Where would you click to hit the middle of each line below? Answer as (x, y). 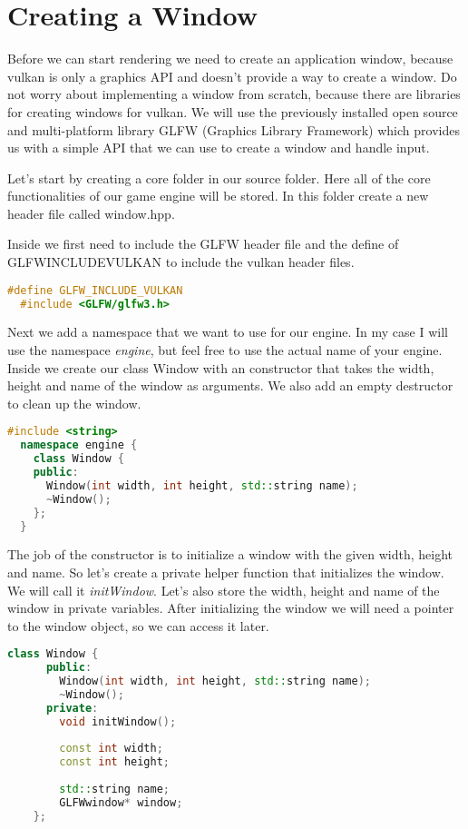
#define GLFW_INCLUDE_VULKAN (95, 290)
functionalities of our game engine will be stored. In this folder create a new (218, 196)
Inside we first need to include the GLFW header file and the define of (203, 244)
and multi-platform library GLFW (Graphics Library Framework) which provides (234, 129)
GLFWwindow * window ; (121, 802)
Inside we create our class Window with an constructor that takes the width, (221, 367)
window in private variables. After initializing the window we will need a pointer (231, 608)
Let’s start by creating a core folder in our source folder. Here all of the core (219, 178)
